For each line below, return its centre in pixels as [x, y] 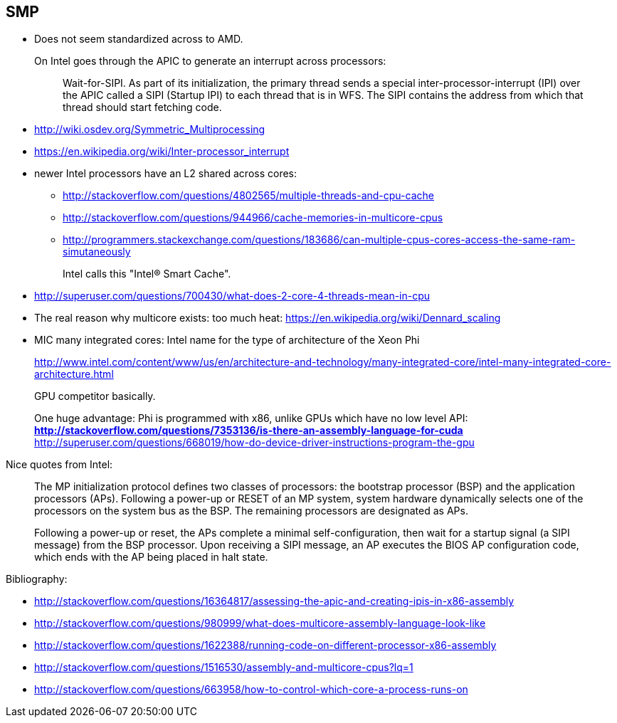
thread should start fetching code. [142, 107]
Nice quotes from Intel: [59, 465]
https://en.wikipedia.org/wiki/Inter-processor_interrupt [162, 152]
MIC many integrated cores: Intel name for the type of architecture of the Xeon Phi [227, 340]
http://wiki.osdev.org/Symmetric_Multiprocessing [150, 130]
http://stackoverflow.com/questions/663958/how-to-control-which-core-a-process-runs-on [251, 690]
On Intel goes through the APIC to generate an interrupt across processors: [210, 61]
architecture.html [74, 374]
